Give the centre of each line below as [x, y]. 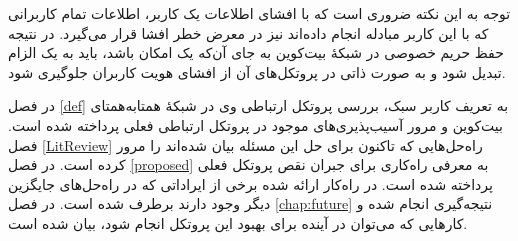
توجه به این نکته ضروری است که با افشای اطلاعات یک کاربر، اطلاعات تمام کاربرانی [259, 13]
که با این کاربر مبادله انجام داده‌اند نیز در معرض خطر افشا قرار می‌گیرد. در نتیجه [248, 32]
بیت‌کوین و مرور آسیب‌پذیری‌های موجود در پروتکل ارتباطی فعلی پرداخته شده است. [255, 124]
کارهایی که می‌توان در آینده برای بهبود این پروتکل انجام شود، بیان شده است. [238, 222]
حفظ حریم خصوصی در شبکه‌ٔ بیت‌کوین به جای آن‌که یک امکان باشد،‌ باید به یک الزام [256, 52]
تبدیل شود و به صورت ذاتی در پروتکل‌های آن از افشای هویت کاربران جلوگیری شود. [257, 71]
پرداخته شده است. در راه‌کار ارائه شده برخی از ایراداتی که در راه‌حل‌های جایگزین [250, 183]
